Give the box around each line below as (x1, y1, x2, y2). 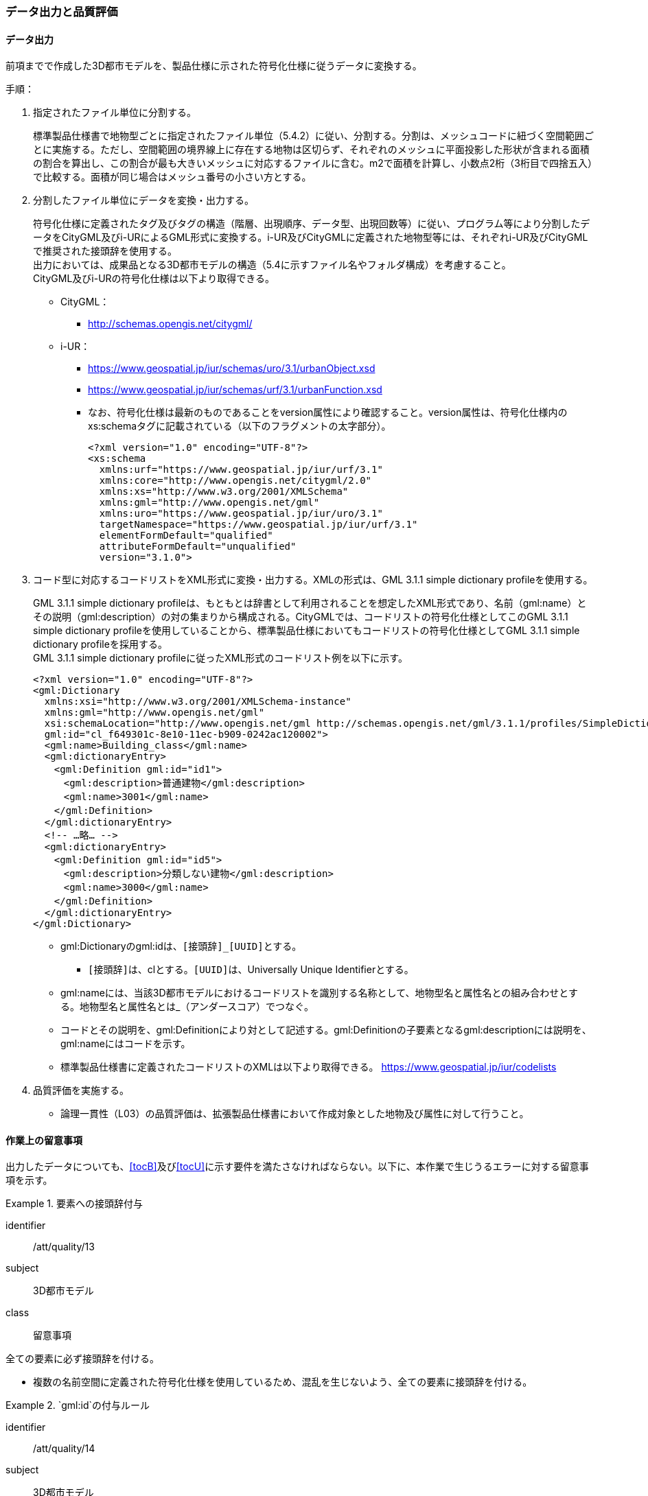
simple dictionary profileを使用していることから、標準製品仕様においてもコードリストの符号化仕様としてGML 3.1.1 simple (33, 624, 580, 637)
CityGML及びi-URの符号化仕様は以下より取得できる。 (33, 272, 275, 285)
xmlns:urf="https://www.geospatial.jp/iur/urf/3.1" (99, 464, 383, 476)
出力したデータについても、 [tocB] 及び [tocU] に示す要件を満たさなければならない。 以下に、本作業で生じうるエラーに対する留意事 (5, 1160, 589, 1173)
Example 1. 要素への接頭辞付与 (5, 1197, 143, 1210)
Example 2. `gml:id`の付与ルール (5, 1399, 150, 1412)
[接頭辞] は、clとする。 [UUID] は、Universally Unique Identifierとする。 (88, 963, 414, 976)
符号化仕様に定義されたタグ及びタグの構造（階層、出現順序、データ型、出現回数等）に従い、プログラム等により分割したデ (33, 218, 590, 230)
